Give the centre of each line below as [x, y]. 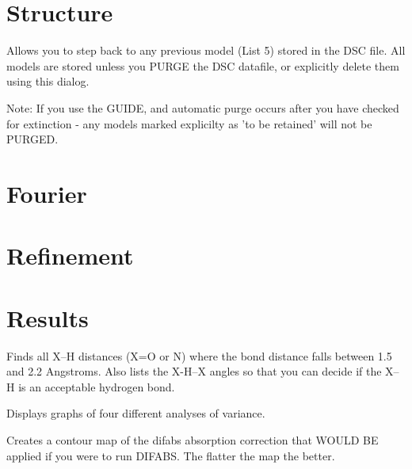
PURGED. [32, 139]
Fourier [47, 193]
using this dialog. [48, 81]
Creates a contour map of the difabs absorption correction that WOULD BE [193, 439]
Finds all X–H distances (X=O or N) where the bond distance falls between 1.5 [199, 355]
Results [48, 317]
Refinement [70, 255]
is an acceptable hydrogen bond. [97, 386]
